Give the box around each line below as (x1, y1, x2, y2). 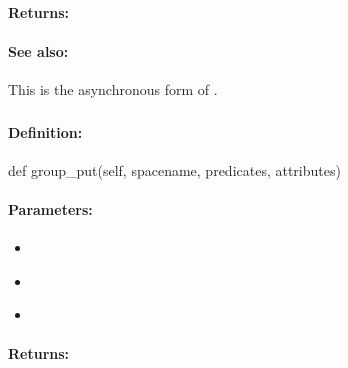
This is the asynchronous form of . (8, 78, 218, 99)
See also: (8, 40, 69, 61)
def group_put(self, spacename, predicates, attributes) (8, 159, 341, 180)
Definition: (8, 121, 83, 142)
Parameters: (8, 198, 93, 219)
